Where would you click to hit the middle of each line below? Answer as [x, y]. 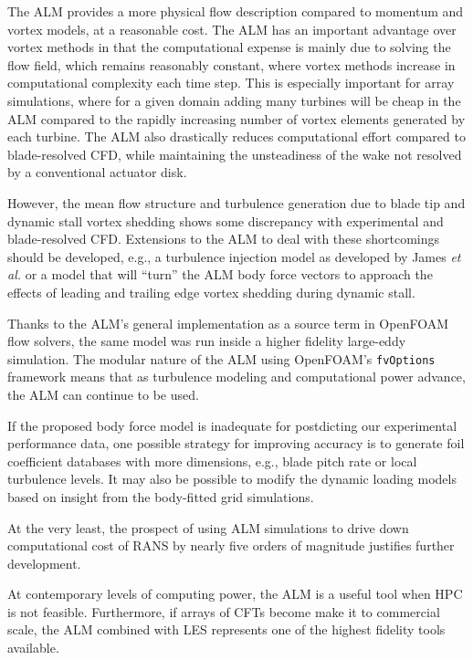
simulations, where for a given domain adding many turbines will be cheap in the [234, 100]
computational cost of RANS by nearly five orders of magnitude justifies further [231, 545]
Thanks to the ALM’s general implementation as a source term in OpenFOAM [228, 323]
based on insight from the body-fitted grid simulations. [161, 496]
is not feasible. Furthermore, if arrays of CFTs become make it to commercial [224, 611]
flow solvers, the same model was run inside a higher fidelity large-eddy [207, 341]
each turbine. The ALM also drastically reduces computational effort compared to [236, 136]
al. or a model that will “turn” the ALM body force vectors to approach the [220, 274]
